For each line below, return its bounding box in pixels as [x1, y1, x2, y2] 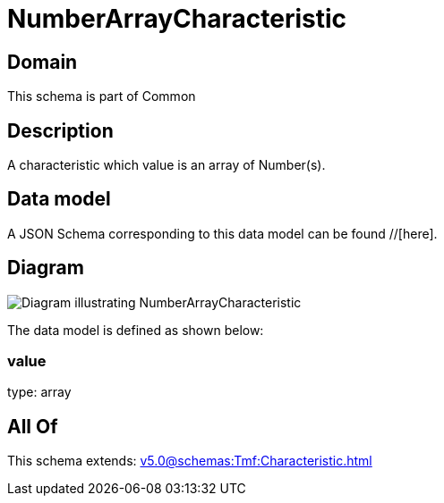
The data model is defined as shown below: [7, 322, 264, 338]
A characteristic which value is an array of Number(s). [7, 157, 326, 173]
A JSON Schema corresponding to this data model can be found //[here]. [7, 225, 438, 241]
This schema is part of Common [7, 88, 196, 105]
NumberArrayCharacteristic [7, 4, 347, 34]
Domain [7, 50, 78, 73]
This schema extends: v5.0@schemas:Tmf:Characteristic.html [7, 453, 372, 469]
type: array [7, 384, 72, 400]
